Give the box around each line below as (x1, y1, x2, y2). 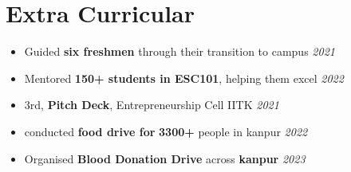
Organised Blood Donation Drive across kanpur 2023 (24, 150, 306, 166)
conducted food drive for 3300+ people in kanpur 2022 (24, 123, 308, 139)
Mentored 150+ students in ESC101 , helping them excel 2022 (24, 69, 344, 86)
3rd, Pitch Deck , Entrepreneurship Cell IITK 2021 (24, 96, 279, 113)
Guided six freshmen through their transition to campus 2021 (24, 43, 335, 60)
